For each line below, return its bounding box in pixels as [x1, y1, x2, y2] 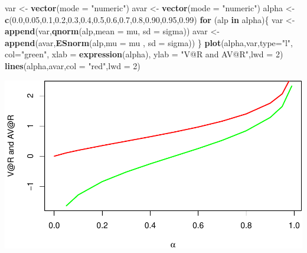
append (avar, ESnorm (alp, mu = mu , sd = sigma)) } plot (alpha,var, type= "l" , [5, 36, 293, 48]
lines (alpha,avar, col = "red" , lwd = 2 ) [5, 59, 141, 72]
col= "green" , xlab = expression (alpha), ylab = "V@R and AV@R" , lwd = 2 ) [5, 48, 283, 60]
